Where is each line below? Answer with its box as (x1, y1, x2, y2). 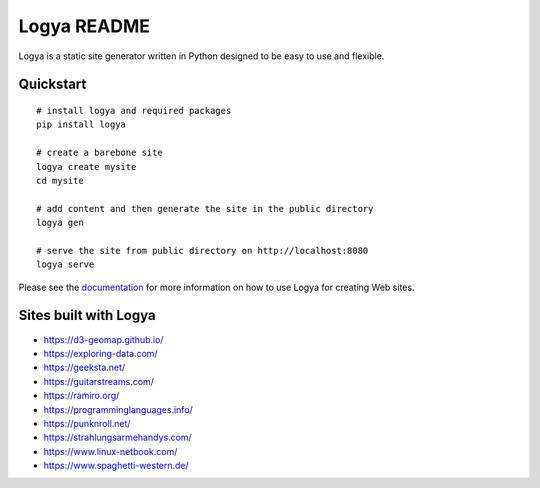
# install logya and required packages (36, 105, 232, 116)
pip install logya (36, 119, 127, 130)
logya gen (36, 217, 84, 229)
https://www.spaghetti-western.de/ (43, 460, 189, 472)
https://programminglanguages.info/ (43, 403, 194, 415)
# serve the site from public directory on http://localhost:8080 (36, 245, 369, 256)
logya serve (36, 259, 95, 270)
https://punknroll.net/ (43, 417, 131, 429)
